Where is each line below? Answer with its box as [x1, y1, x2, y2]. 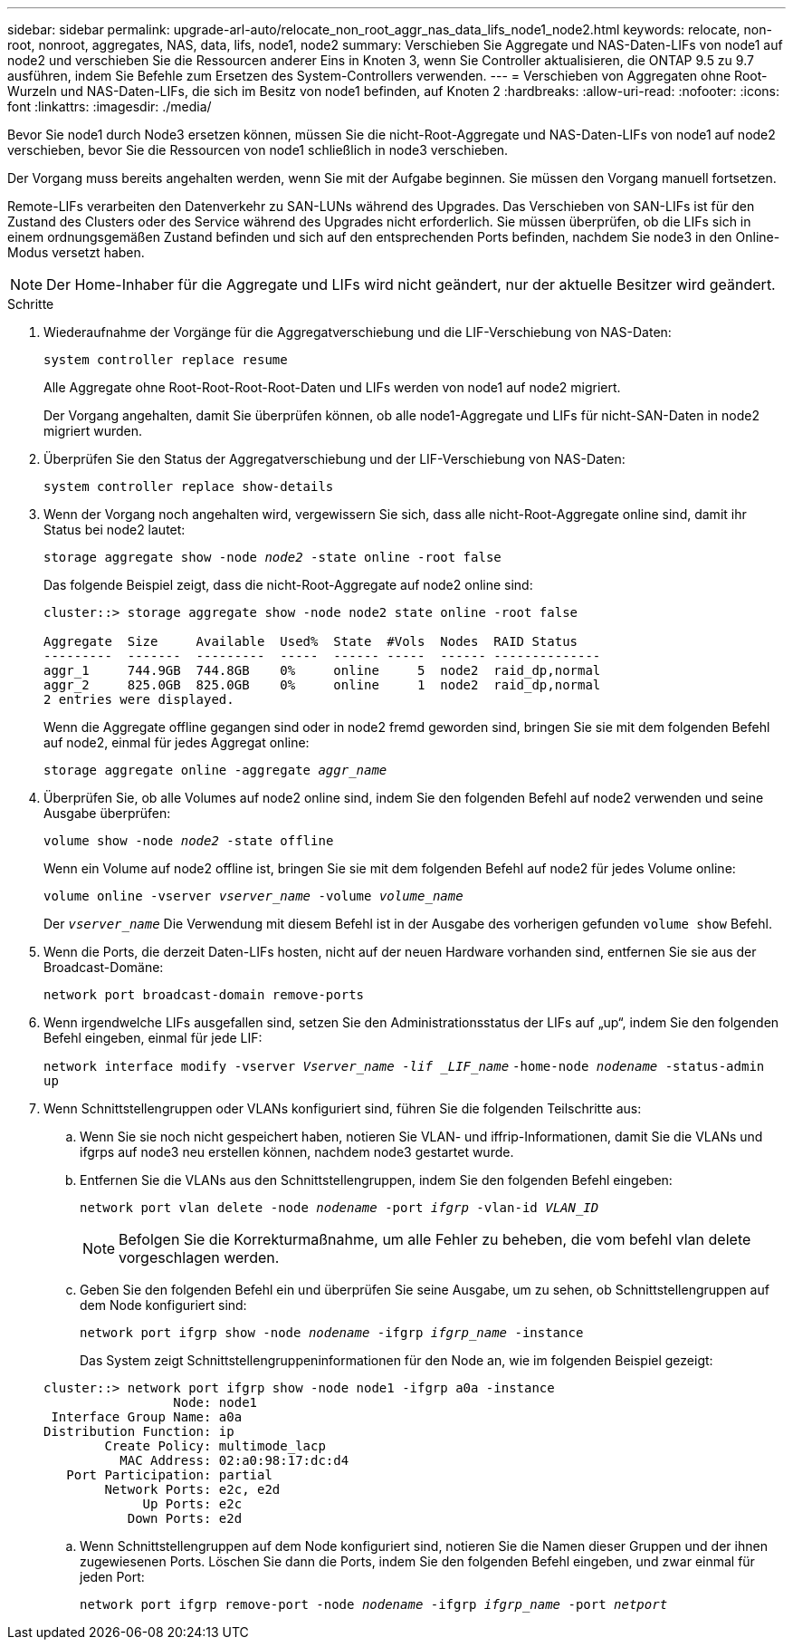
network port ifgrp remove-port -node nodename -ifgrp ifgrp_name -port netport [80, 1597, 668, 1612]
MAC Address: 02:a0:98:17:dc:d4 [119, 1453, 349, 1468]
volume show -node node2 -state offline [43, 833, 334, 848]
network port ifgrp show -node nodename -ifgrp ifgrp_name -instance [80, 1325, 584, 1340]
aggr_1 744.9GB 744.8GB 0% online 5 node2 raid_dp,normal [43, 663, 601, 678]
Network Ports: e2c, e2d [104, 1482, 281, 1497]
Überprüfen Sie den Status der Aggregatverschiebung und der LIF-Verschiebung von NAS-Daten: [43, 451, 626, 467]
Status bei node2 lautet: [43, 522, 186, 537]
